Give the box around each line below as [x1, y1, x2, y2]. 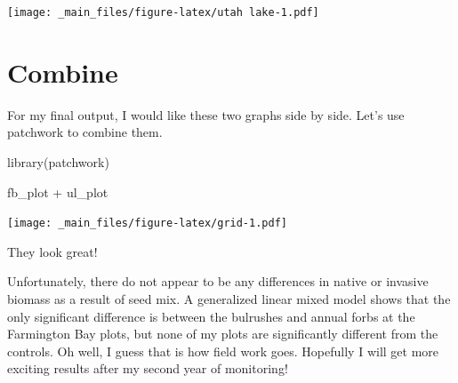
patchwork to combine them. [7, 123, 163, 141]
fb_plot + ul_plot [7, 182, 108, 201]
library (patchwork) [7, 152, 109, 171]
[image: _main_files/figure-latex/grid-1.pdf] [7, 217, 287, 230]
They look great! [7, 242, 98, 260]
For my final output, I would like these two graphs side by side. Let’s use [7, 105, 405, 124]
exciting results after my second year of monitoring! [7, 359, 288, 378]
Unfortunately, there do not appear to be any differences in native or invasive [7, 272, 429, 291]
